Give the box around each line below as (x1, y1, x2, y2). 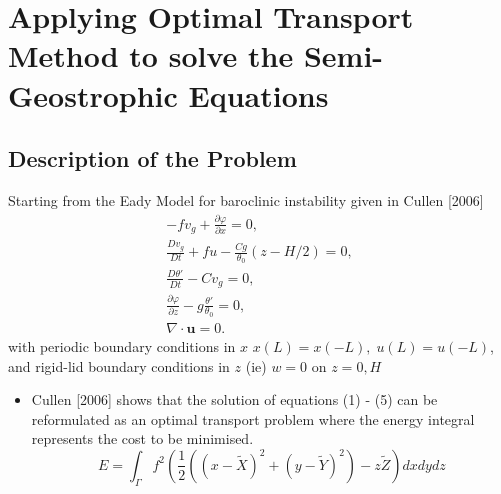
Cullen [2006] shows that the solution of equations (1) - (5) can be (31, 389, 438, 410)
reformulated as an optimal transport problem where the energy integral (31, 408, 475, 429)
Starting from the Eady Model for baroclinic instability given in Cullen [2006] (8, 189, 484, 210)
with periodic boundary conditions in (8, 335, 236, 356)
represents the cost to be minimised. (31, 428, 254, 449)
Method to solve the (8, 35, 294, 76)
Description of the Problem (8, 143, 297, 174)
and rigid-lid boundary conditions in (8, 355, 230, 376)
